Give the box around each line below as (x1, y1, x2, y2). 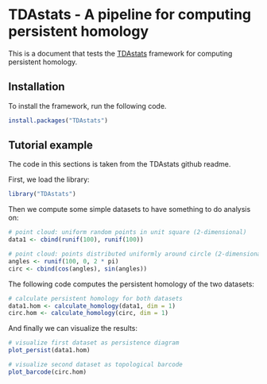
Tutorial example (8, 139, 94, 152)
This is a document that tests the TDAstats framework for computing (8, 48, 233, 58)
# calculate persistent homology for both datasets (8, 294, 183, 302)
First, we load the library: (8, 175, 90, 184)
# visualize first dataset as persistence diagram (8, 339, 180, 347)
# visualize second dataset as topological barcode (8, 361, 183, 369)
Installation (8, 80, 65, 94)
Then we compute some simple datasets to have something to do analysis (8, 205, 251, 214)
